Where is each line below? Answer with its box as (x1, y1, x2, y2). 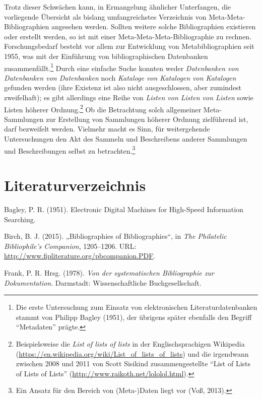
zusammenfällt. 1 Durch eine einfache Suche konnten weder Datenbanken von (4, 61, 239, 73)
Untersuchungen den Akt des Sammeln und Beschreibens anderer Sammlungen (4, 134, 247, 144)
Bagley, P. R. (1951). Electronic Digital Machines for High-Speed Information (4, 204, 243, 214)
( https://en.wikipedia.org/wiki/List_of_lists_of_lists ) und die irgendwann (16, 348, 249, 359)
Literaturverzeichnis (4, 175, 146, 195)
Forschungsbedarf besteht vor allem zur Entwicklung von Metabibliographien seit (4, 41, 254, 51)
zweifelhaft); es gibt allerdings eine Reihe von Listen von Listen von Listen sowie (4, 92, 253, 102)
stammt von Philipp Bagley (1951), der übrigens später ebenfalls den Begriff (16, 311, 252, 322)
